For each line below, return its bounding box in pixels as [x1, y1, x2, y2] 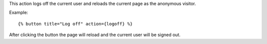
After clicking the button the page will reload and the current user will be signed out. [9, 32, 180, 38]
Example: [9, 10, 28, 16]
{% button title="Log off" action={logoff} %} [18, 21, 133, 26]
